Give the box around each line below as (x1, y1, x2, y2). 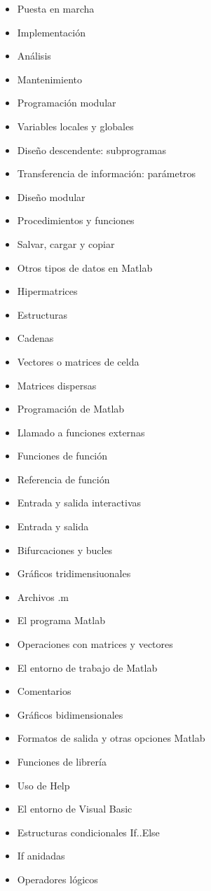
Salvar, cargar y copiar (17, 236, 115, 251)
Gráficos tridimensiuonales (17, 566, 131, 581)
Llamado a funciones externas (17, 424, 145, 439)
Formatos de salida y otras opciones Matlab (17, 731, 205, 745)
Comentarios (17, 684, 72, 698)
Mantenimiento (17, 71, 82, 86)
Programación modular (17, 95, 116, 110)
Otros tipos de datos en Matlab (17, 260, 153, 275)
